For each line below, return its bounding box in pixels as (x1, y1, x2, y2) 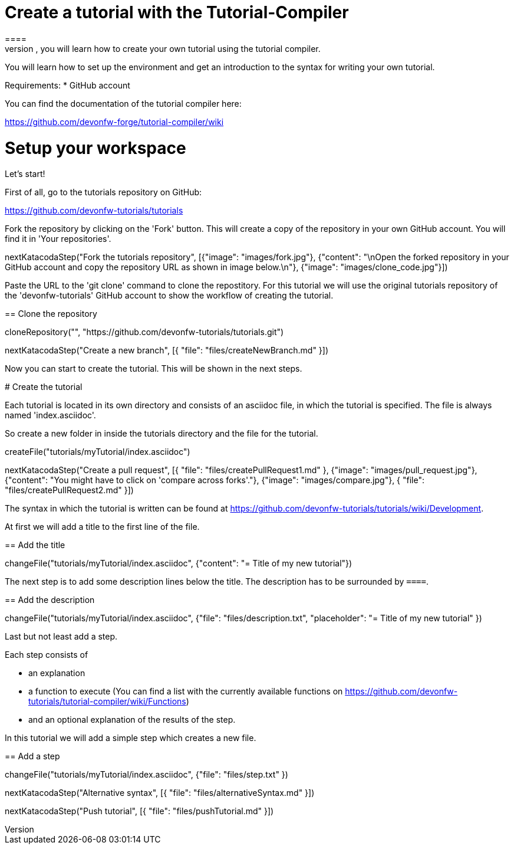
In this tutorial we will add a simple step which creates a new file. (5, 733, 256, 743)
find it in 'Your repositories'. (5, 234, 111, 244)
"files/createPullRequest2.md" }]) (5, 485, 134, 496)
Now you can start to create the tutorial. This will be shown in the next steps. (5, 363, 302, 374)
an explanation (28, 668, 85, 678)
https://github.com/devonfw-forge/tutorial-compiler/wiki (5, 116, 224, 127)
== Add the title (5, 540, 65, 550)
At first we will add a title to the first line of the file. (5, 522, 200, 532)
